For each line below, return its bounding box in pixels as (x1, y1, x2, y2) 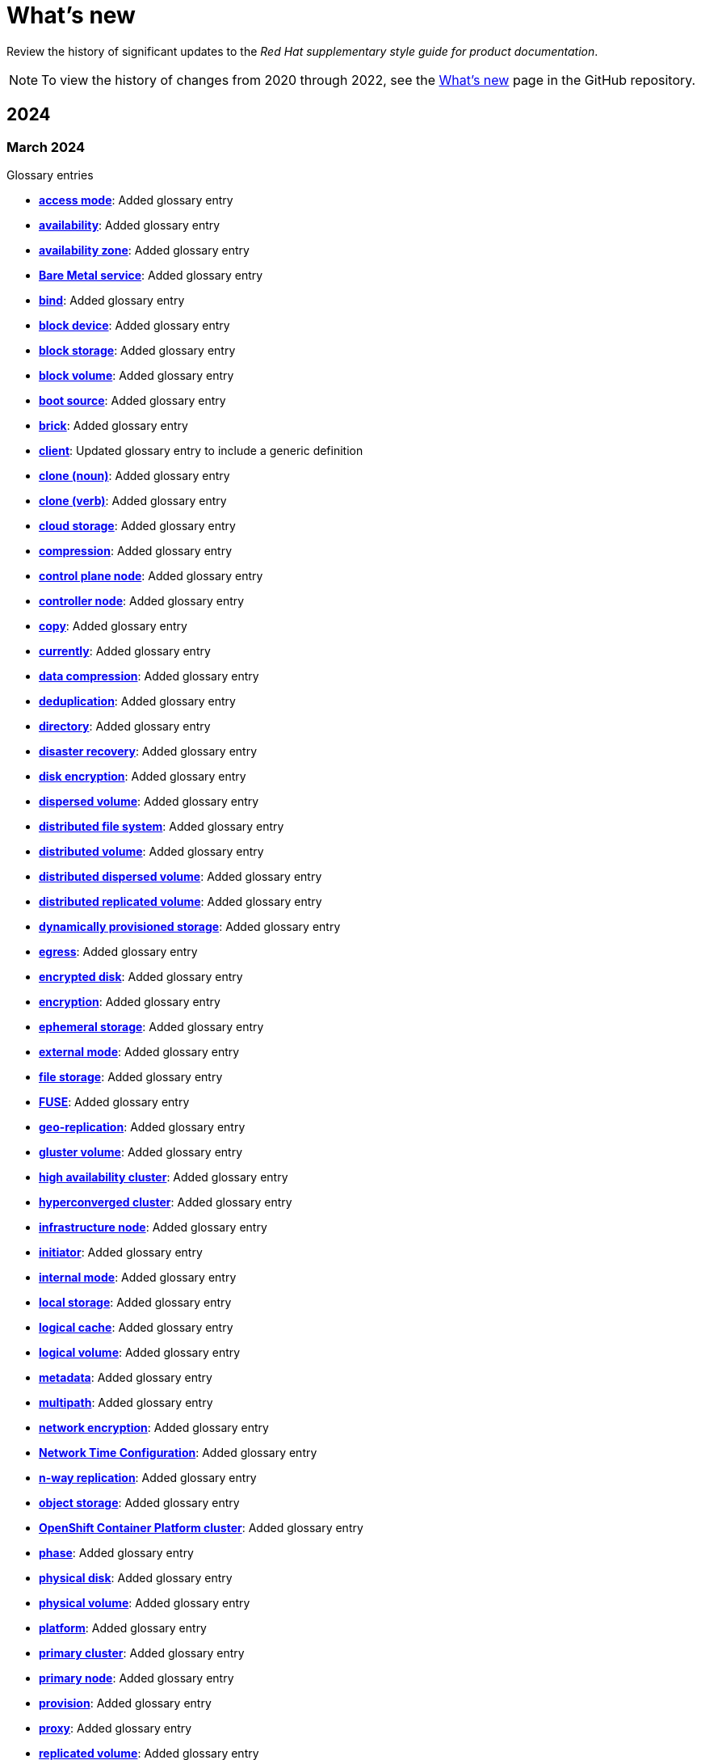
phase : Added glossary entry (39, 1545, 194, 1560)
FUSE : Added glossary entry (39, 1094, 190, 1109)
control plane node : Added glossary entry (39, 568, 263, 583)
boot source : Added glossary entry (39, 393, 226, 407)
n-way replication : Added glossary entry (39, 1470, 257, 1484)
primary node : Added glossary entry (39, 1670, 234, 1685)
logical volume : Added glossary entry (39, 1345, 241, 1359)
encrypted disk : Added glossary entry (39, 969, 243, 983)
